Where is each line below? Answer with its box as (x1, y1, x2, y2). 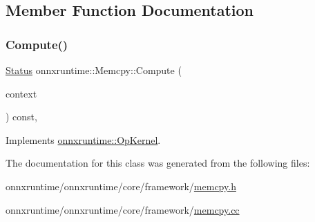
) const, (6, 109, 37, 124)
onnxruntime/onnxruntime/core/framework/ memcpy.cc (6, 202, 240, 216)
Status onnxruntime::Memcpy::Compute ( (6, 63, 182, 77)
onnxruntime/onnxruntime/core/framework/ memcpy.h (6, 178, 236, 193)
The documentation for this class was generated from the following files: (6, 156, 310, 170)
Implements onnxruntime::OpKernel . (6, 132, 161, 147)
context (6, 86, 37, 100)
